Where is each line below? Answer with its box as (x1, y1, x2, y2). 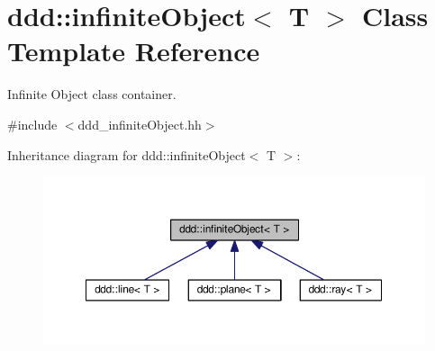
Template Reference (7, 32, 260, 69)
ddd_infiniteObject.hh (77, 114, 202, 133)
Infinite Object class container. (7, 85, 177, 103)
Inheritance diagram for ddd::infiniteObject (7, 145, 246, 164)
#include (7, 114, 58, 133)
